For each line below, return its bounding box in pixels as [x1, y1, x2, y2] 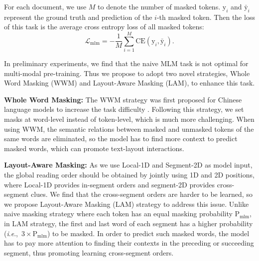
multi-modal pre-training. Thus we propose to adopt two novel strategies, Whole [4, 68, 250, 78]
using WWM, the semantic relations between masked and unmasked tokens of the [4, 123, 254, 134]
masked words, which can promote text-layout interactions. [4, 143, 184, 153]
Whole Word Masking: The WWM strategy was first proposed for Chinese [4, 94, 242, 104]
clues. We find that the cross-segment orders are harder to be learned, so [31, 189, 253, 199]
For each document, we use [4, 1, 87, 11]
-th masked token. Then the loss [156, 11, 255, 22]
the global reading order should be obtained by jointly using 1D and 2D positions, [4, 170, 255, 180]
